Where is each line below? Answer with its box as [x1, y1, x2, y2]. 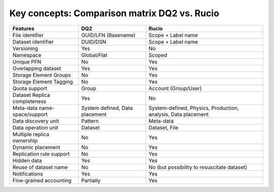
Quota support [12, 85, 48, 92]
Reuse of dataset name [12, 164, 68, 171]
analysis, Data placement [148, 110, 209, 118]
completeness [12, 98, 47, 105]
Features [12, 25, 35, 32]
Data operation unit [12, 124, 58, 131]
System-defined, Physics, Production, [148, 104, 239, 111]
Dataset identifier [12, 38, 54, 45]
